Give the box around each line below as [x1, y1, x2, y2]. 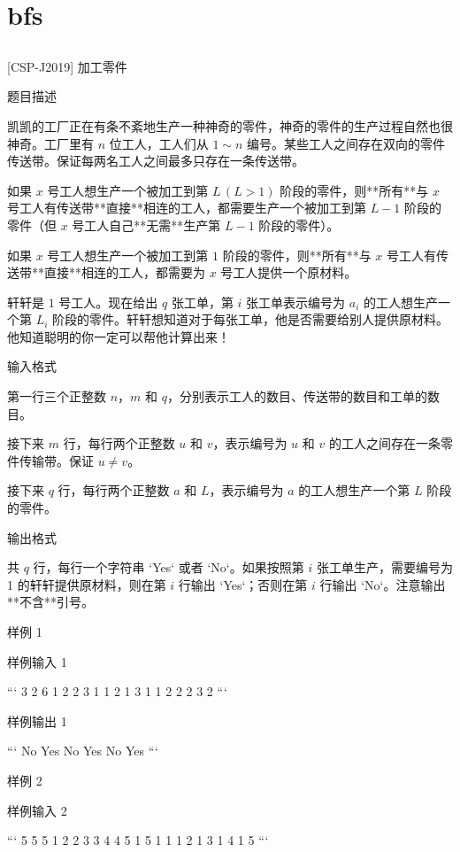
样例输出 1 [7, 711, 67, 730]
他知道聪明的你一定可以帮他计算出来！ [7, 327, 230, 345]
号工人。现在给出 [58, 292, 158, 311]
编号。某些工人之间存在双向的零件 [247, 134, 446, 152]
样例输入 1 [7, 652, 67, 670]
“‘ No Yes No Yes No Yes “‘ [7, 741, 158, 760]
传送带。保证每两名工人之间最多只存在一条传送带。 [7, 151, 304, 170]
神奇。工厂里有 [7, 134, 94, 152]
